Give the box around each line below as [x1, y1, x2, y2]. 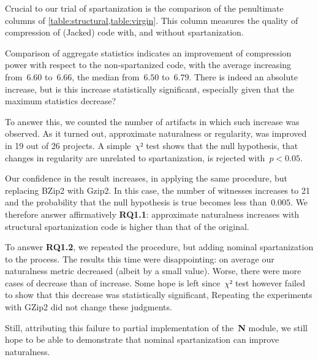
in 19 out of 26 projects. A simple [5, 139, 131, 151]
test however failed [235, 276, 305, 289]
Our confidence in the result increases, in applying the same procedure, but [5, 172, 287, 185]
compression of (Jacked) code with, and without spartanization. [5, 26, 244, 39]
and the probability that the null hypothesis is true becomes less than [5, 196, 267, 209]
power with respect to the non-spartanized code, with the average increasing [5, 58, 292, 71]
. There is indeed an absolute [189, 70, 298, 83]
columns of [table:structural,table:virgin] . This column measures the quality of [5, 13, 298, 26]
